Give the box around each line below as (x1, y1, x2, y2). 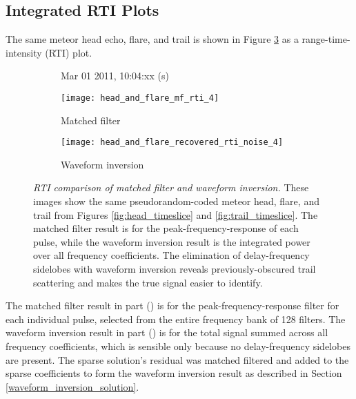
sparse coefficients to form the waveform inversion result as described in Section (6, 366, 342, 380)
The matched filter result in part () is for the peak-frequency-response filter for (6, 298, 339, 313)
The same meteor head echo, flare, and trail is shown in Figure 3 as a (6, 32, 299, 46)
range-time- (301, 32, 350, 46)
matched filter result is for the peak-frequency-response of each (33, 221, 299, 235)
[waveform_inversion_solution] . (6, 379, 139, 393)
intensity (6, 45, 42, 59)
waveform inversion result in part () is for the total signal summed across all (6, 325, 328, 340)
